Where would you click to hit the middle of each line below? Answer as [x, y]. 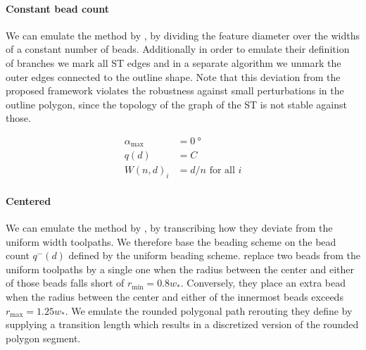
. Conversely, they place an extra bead [263, 283]
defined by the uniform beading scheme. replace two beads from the [215, 255]
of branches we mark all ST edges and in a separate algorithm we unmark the [173, 62]
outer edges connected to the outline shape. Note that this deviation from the [173, 76]
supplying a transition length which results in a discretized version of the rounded [182, 324]
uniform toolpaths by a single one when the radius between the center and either [180, 269]
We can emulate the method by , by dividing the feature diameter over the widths [183, 35]
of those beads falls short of [65, 283]
